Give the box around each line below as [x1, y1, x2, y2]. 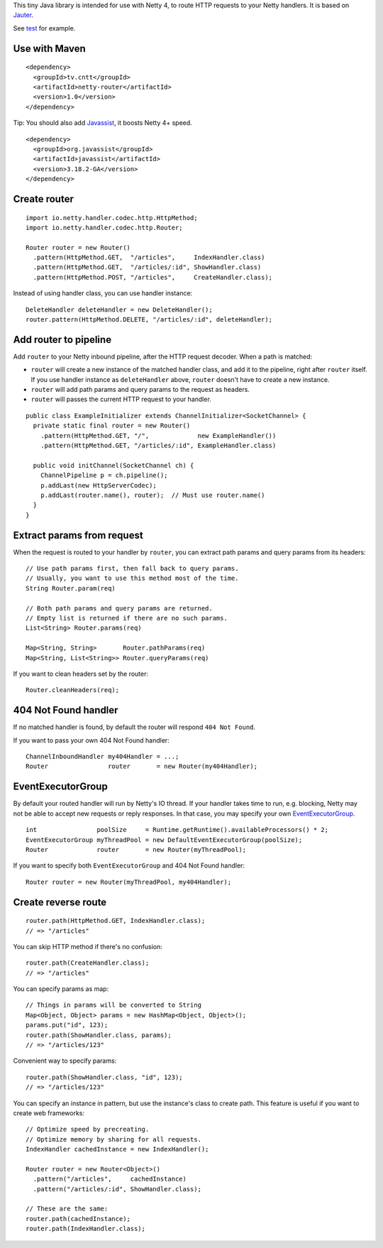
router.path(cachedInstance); [26, 1215, 131, 1222]
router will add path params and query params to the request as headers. [30, 385, 250, 394]
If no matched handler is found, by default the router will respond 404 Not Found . [13, 723, 255, 731]
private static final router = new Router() [33, 422, 191, 429]
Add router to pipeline [13, 334, 112, 346]
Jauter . [13, 11, 34, 19]
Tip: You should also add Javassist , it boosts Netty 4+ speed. [13, 119, 193, 127]
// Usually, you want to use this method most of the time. [26, 574, 239, 582]
